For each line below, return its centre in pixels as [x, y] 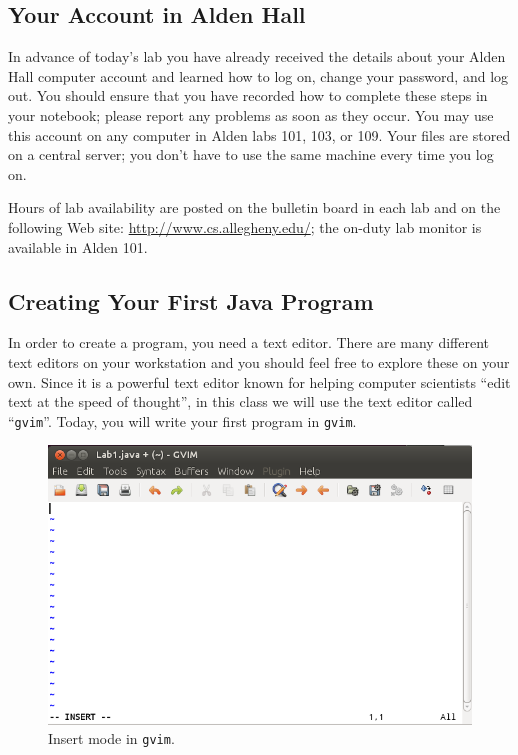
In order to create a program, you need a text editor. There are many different [248, 342]
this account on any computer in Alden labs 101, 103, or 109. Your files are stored [259, 134]
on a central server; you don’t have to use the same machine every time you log [251, 154]
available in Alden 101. [78, 246]
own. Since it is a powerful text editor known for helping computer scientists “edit [259, 381]
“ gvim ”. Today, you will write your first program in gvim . [182, 420]
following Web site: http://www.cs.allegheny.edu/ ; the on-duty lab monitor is [245, 226]
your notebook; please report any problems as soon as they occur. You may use [251, 114]
